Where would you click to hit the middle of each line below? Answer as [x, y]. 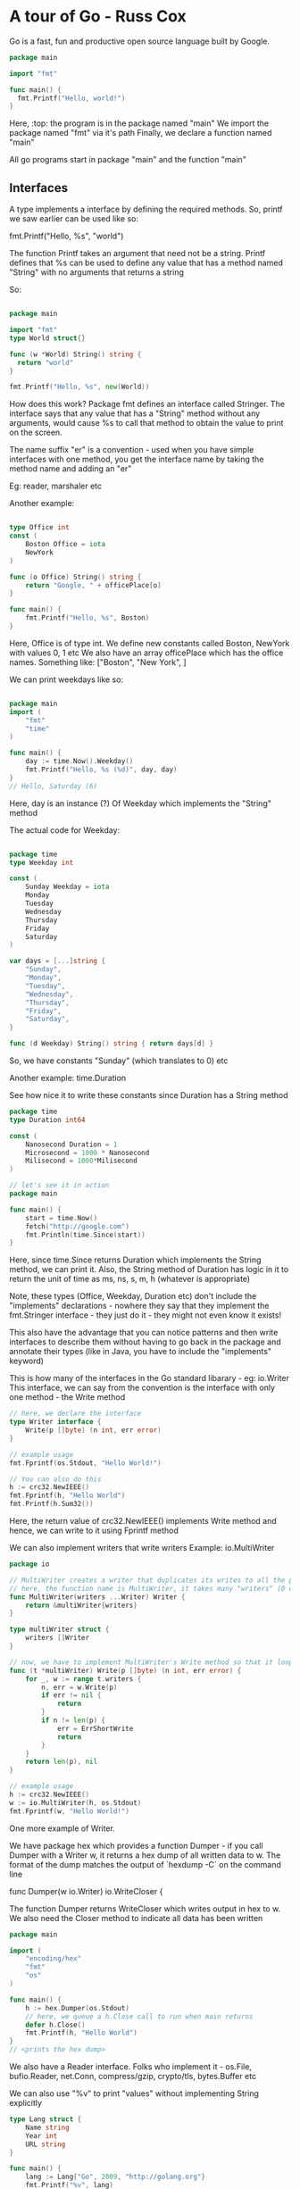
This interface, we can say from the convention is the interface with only [142, 1388]
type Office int [39, 528]
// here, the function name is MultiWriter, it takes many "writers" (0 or [153, 1588]
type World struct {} [48, 338]
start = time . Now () [62, 1218]
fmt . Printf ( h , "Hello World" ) [82, 2033]
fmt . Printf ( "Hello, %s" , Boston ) [87, 618]
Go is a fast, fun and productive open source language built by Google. [140, 41]
